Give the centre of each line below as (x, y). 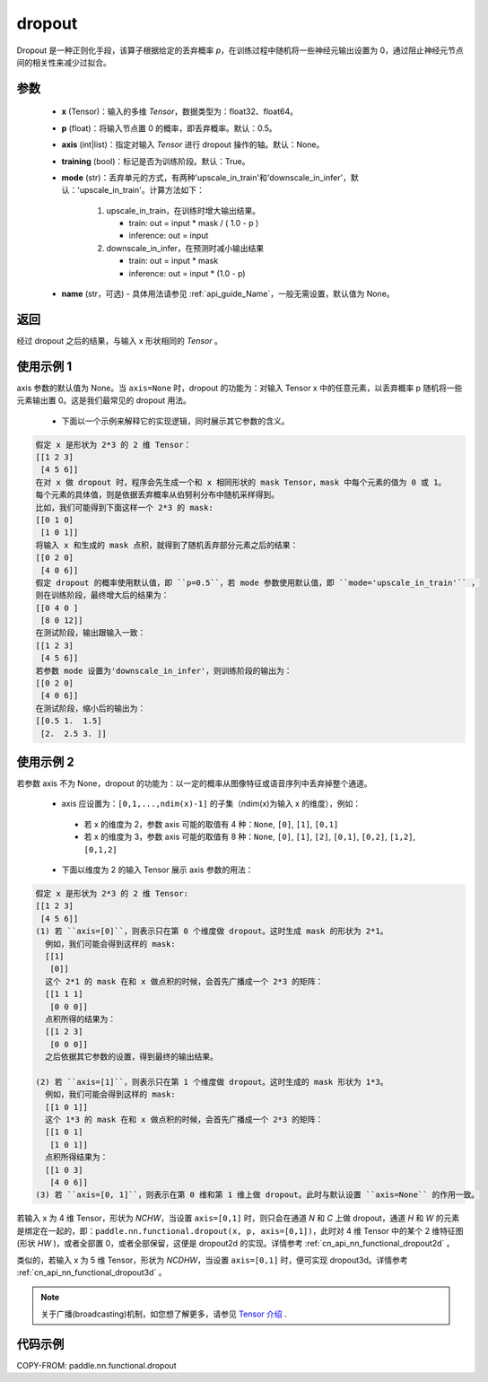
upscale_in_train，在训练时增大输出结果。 (183, 210)
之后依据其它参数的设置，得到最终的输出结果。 (132, 1057)
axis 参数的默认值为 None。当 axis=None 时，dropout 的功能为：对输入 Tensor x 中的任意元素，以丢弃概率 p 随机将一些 (240, 388)
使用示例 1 (44, 367)
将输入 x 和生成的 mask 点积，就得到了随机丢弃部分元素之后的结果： (167, 545)
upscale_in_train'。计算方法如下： (142, 190)
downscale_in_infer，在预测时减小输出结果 (185, 248)
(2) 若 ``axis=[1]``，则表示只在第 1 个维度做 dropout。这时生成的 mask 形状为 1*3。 (212, 1082)
